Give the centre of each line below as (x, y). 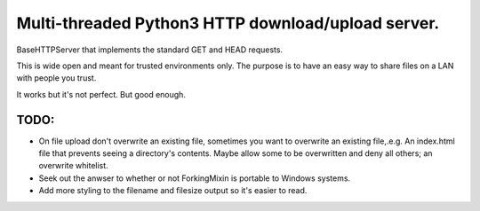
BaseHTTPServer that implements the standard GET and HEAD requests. (150, 50)
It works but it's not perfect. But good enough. (101, 94)
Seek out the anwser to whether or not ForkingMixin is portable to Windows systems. (195, 178)
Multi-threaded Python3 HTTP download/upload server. (228, 23)
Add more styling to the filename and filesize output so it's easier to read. (173, 191)
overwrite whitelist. (73, 166)
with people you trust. (56, 78)
